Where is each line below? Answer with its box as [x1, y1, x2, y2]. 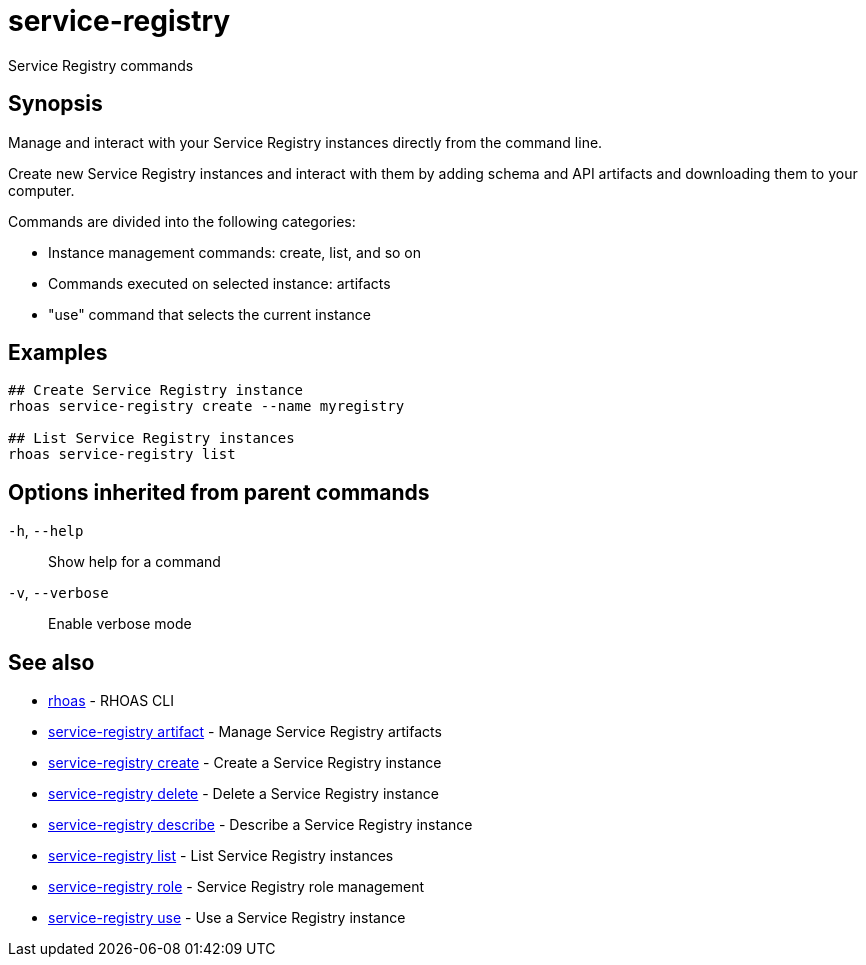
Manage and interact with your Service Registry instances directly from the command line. [8, 133, 603, 151]
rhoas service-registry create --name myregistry [8, 398, 405, 415]
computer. [8, 181, 75, 199]
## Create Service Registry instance [8, 382, 304, 399]
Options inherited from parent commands [8, 479, 430, 505]
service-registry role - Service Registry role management [48, 878, 425, 896]
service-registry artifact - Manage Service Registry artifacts [48, 723, 442, 741]
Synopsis [8, 91, 103, 117]
